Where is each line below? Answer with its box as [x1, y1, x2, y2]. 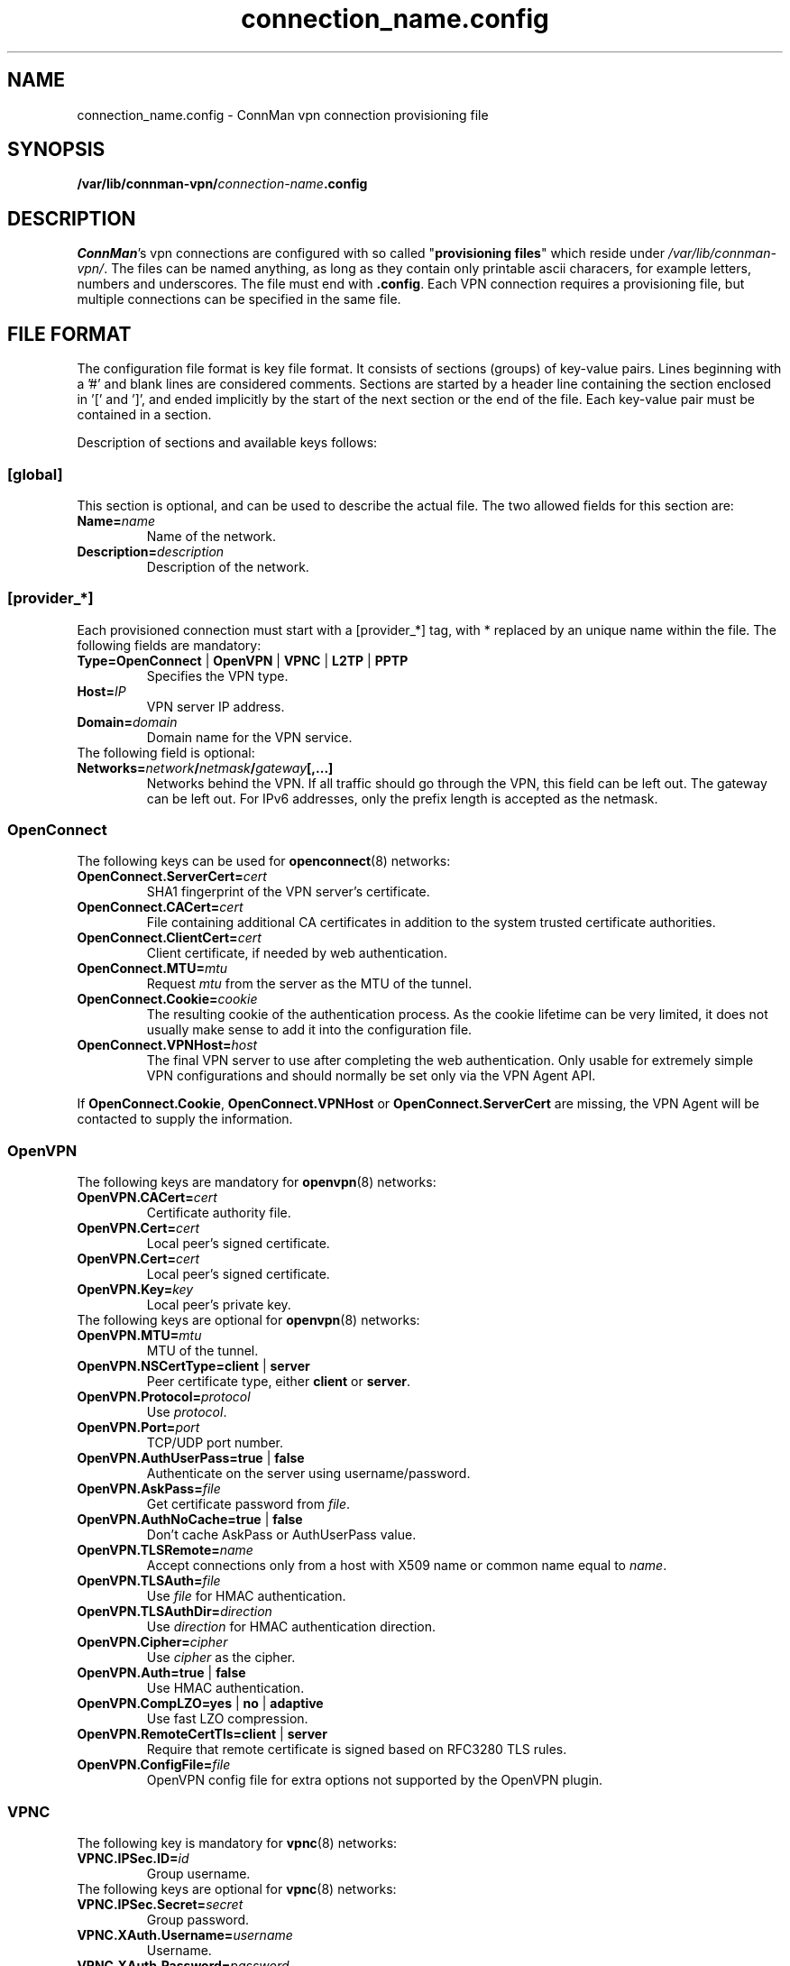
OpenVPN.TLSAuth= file [77, 1573, 221, 1589]
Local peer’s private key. [146, 1297, 291, 1313]
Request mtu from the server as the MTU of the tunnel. [146, 976, 473, 992]
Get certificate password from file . [146, 1496, 351, 1512]
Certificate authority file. [146, 1205, 291, 1221]
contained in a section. [77, 407, 212, 423]
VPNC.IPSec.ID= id [77, 1850, 189, 1866]
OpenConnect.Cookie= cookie [77, 991, 258, 1007]
